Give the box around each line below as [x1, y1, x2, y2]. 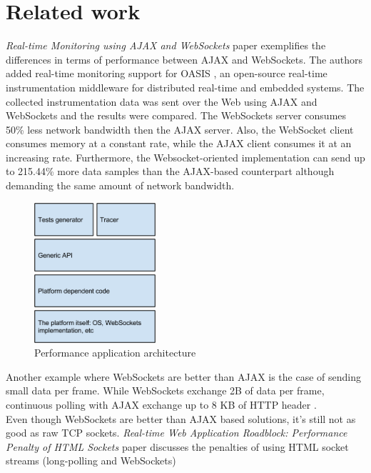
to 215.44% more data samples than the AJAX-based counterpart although [6, 164, 335, 179]
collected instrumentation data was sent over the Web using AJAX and [6, 94, 317, 109]
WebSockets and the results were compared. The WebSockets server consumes [6, 108, 347, 123]
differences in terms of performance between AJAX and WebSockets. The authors [6, 51, 362, 66]
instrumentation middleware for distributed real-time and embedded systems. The [6, 79, 365, 94]
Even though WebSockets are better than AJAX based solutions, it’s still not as [6, 411, 356, 426]
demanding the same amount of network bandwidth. [6, 178, 235, 193]
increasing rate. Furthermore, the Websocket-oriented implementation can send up [6, 149, 365, 164]
